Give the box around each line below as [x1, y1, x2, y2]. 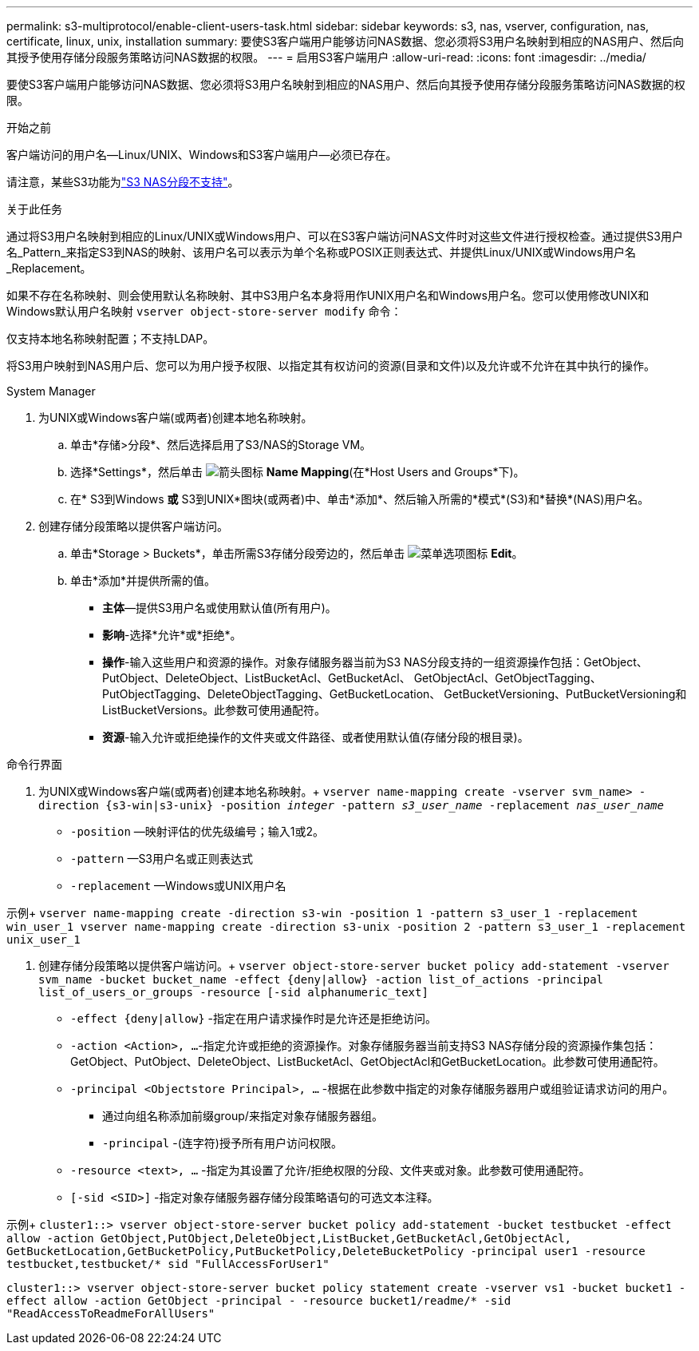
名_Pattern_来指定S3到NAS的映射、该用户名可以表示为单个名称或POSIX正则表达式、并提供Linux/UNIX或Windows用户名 [6, 245, 637, 259]
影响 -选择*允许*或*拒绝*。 [102, 628, 242, 642]
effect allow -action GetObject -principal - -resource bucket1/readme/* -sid [6, 1294, 511, 1307]
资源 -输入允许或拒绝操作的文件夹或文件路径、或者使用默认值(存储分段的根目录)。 [102, 730, 529, 744]
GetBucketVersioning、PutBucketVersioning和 [444, 687, 687, 701]
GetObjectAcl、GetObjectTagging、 [413, 671, 602, 685]
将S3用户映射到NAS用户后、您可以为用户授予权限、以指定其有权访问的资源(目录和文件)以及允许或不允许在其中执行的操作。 [6, 359, 656, 372]
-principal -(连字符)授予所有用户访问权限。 [102, 1136, 342, 1150]
